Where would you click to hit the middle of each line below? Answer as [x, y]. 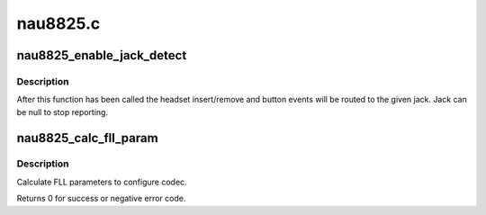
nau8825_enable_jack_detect [102, 55]
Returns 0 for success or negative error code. [101, 199]
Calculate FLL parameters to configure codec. [102, 182]
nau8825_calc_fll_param [87, 138]
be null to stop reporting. [62, 112]
